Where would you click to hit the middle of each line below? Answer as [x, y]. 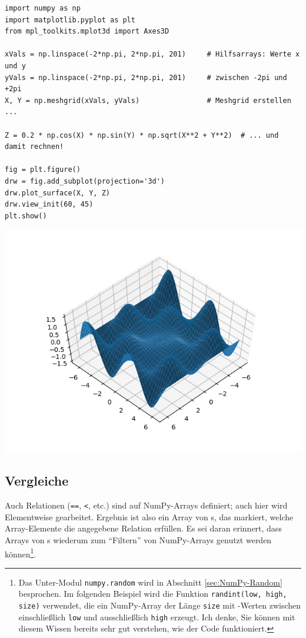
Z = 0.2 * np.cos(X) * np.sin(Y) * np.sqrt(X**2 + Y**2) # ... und [142, 135]
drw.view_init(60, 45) [49, 205]
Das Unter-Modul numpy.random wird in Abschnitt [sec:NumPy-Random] [150, 582]
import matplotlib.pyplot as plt [70, 20]
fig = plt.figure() [43, 170]
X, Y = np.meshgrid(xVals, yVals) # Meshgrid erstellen [148, 100]
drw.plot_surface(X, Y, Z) [57, 193]
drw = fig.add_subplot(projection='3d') [85, 181]
